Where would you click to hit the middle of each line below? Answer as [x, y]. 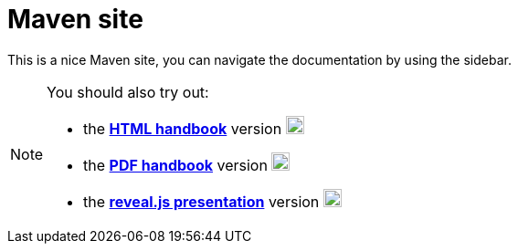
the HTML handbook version [183, 128]
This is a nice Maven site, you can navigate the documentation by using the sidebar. [259, 59]
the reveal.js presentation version [201, 201]
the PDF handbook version [175, 165]
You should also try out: [128, 92]
